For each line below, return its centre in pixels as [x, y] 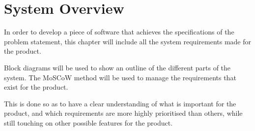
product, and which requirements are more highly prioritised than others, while [123, 113]
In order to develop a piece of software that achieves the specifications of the [119, 32]
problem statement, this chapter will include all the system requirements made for [127, 41]
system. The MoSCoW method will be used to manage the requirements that [120, 77]
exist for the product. [36, 87]
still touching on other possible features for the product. [88, 122]
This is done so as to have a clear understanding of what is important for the [120, 103]
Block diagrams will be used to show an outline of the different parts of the [117, 67]
